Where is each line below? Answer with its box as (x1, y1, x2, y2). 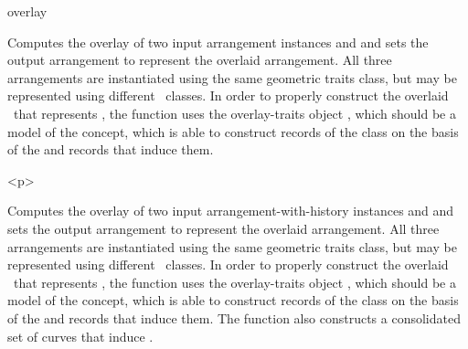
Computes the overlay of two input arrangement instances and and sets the (7, 32, 429, 51)
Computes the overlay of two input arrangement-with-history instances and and (7, 201, 454, 220)
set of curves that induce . (7, 326, 154, 345)
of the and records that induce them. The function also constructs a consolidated (7, 308, 461, 327)
